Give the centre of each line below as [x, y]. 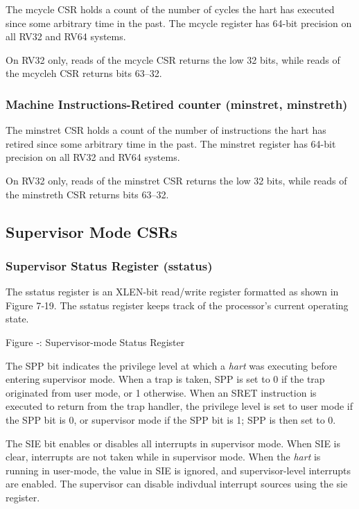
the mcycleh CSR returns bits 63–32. [84, 73]
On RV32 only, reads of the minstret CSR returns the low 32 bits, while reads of [176, 180]
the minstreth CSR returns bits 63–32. [87, 194]
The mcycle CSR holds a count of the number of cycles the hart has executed [170, 9]
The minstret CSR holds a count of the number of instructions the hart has [166, 130]
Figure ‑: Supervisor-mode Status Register [95, 342]
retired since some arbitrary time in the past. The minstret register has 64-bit [171, 143]
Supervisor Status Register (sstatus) [109, 265]
